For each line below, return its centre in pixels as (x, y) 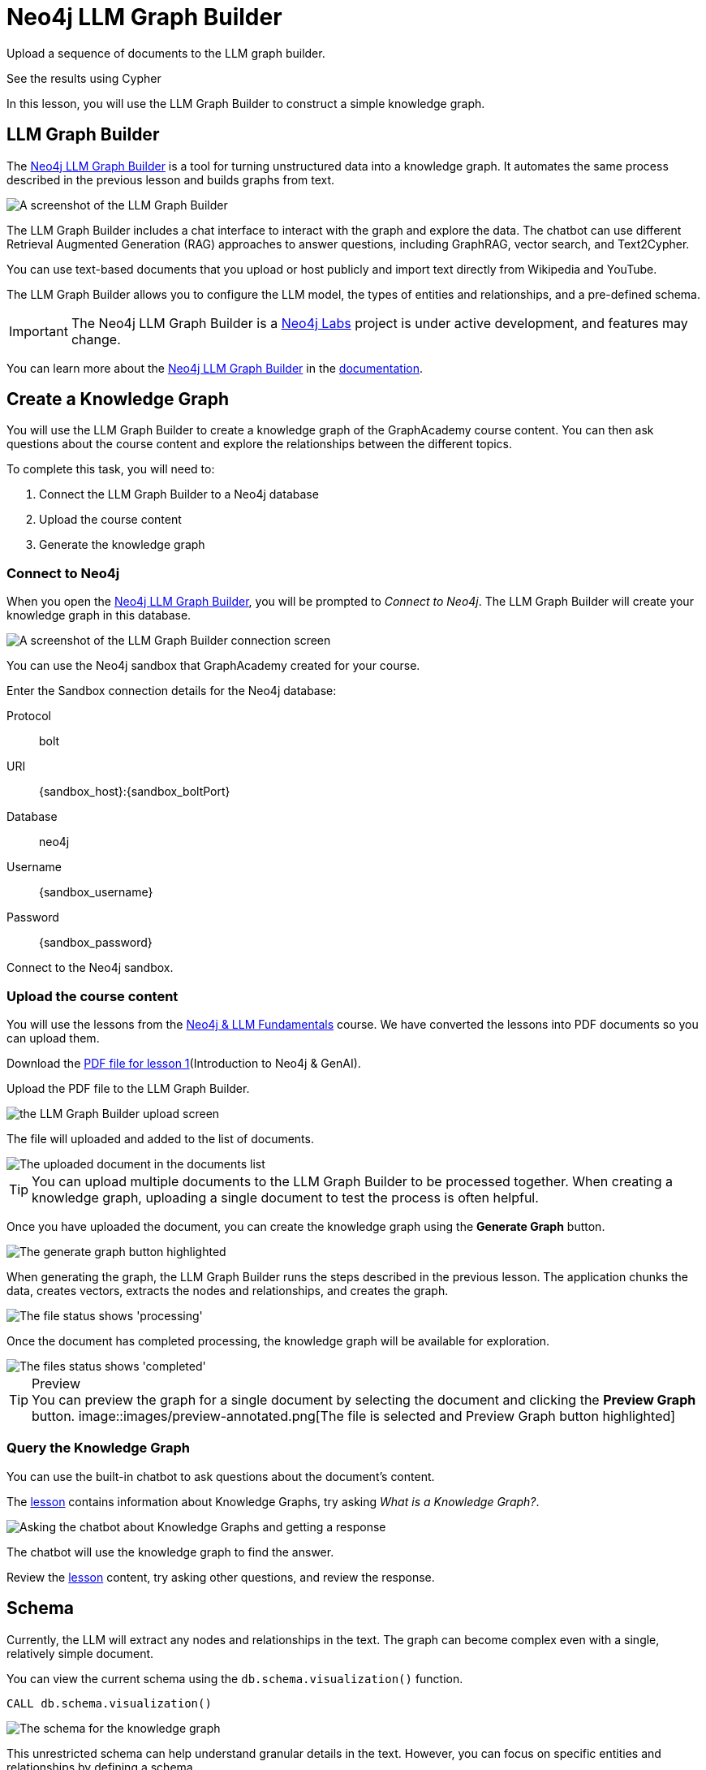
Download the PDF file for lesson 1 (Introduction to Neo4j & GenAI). (184, 1063)
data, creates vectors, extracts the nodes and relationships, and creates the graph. (228, 1290)
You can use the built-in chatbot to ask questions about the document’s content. (221, 1476)
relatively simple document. (80, 1653)
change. (96, 339)
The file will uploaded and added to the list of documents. (160, 1138)
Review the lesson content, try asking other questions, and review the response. (221, 1577)
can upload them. (53, 1038)
